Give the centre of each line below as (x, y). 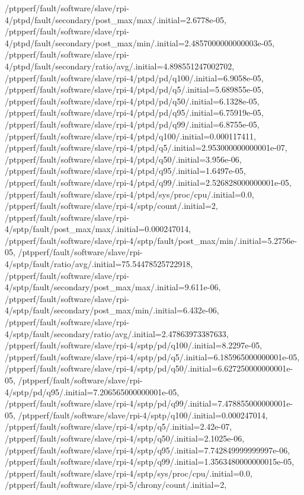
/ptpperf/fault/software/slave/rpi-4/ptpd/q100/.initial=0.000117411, (130, 136)
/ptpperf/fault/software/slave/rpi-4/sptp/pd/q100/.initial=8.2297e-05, (134, 345)
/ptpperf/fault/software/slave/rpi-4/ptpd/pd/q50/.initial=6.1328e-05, (132, 101)
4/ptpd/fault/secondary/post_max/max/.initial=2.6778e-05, (116, 19)
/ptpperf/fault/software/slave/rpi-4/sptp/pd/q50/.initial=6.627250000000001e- (149, 368)
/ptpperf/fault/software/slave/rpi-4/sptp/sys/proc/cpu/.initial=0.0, (129, 473)
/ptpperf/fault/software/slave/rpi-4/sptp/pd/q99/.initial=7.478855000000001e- (149, 403)
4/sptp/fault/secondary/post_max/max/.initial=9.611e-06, (113, 287)
